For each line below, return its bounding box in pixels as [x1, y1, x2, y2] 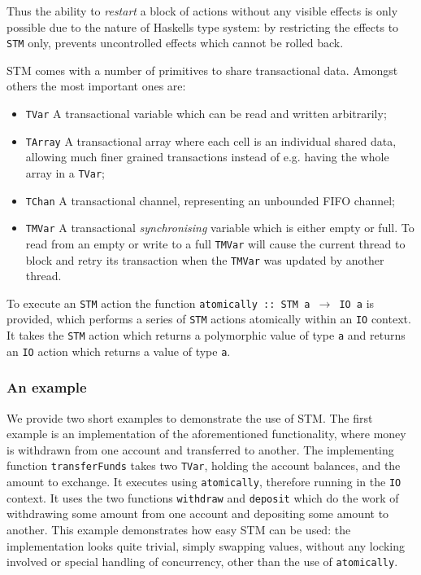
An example [7, 377, 87, 397]
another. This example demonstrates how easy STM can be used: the [7, 521, 351, 538]
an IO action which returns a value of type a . [7, 342, 231, 359]
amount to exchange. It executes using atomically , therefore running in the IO [7, 473, 401, 490]
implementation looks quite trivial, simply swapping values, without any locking [7, 537, 405, 554]
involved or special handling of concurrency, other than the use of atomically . [7, 553, 398, 570]
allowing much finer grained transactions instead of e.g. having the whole [25, 148, 389, 165]
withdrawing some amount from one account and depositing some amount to [7, 505, 389, 522]
